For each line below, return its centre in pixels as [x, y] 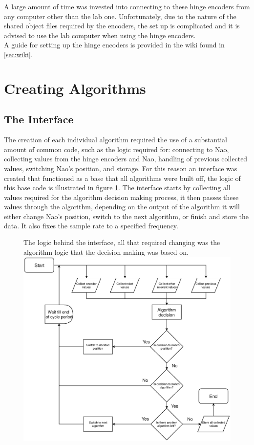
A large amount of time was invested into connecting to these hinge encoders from [127, 6]
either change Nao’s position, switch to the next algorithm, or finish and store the [127, 216]
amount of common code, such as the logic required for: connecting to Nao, [116, 149]
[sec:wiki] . [18, 54]
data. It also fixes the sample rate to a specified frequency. [91, 226]
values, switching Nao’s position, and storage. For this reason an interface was [121, 168]
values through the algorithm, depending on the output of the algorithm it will [122, 207]
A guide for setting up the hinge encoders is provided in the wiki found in [114, 45]
